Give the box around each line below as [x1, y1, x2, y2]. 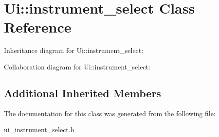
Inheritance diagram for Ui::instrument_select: [4, 45, 144, 55]
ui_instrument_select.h [4, 124, 74, 135]
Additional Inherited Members [4, 85, 161, 100]
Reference [4, 17, 72, 37]
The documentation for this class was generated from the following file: [4, 108, 216, 118]
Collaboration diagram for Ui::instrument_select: [4, 61, 150, 71]
